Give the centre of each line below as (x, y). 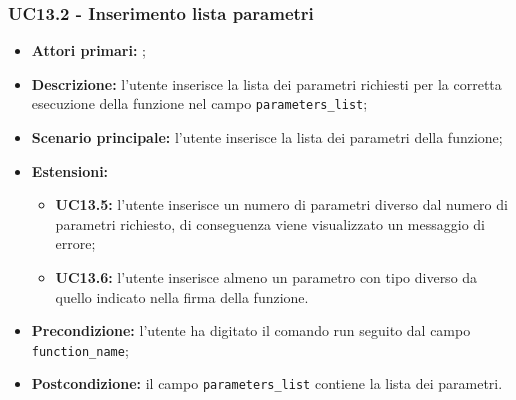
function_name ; (80, 349)
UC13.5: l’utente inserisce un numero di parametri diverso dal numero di (281, 204)
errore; (75, 243)
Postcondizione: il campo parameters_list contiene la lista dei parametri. (267, 383)
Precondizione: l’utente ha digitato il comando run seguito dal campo (251, 330)
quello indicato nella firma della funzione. (182, 296)
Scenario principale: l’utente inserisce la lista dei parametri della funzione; (267, 137)
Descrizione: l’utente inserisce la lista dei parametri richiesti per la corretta (266, 83)
